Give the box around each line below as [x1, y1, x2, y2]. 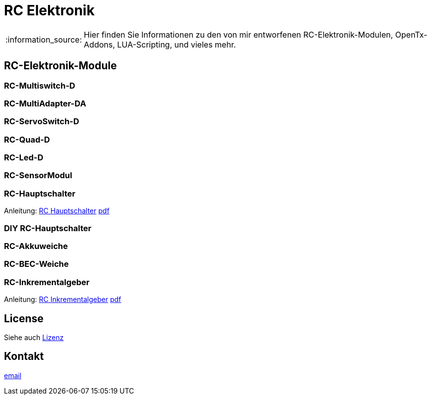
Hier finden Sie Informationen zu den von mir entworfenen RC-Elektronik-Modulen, [84, 29, 393, 40]
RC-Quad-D [4, 134, 50, 145]
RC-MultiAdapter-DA [4, 98, 86, 108]
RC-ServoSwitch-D [4, 116, 79, 127]
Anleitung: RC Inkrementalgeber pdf [4, 295, 122, 304]
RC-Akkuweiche [4, 241, 68, 251]
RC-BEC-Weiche [4, 259, 69, 269]
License [4, 312, 44, 325]
